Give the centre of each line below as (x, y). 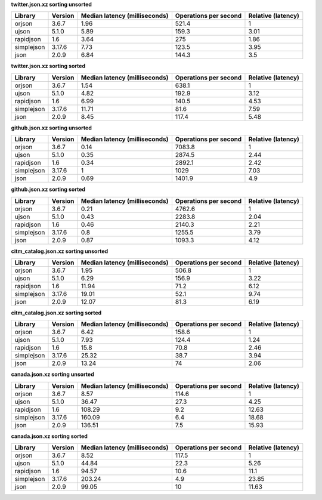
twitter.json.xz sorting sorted (48, 66)
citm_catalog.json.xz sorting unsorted (60, 251)
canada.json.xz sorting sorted (49, 436)
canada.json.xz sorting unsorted (53, 374)
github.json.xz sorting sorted (48, 189)
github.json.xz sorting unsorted (51, 128)
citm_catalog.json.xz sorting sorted (56, 313)
